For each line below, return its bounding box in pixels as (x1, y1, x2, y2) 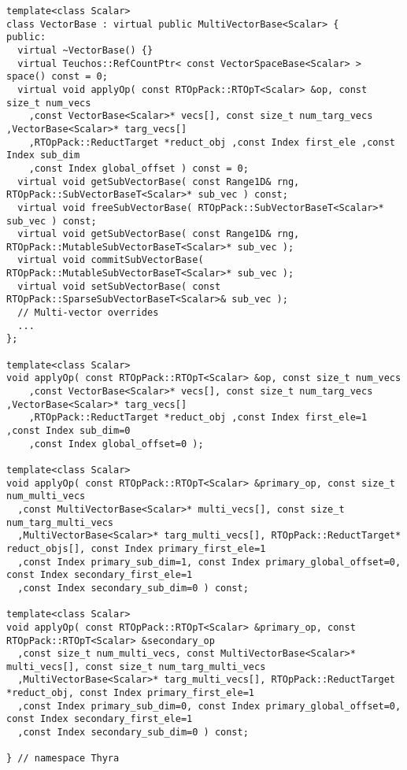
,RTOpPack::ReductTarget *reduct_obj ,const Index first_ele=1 (28, 412, 368, 424)
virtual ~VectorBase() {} (17, 44, 154, 56)
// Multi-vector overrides (17, 307, 159, 319)
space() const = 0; (6, 71, 108, 83)
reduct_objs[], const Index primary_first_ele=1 (6, 542, 266, 554)
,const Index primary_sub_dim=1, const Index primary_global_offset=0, (17, 556, 401, 568)
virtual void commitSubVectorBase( (17, 254, 204, 266)
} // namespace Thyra (6, 753, 120, 764)
